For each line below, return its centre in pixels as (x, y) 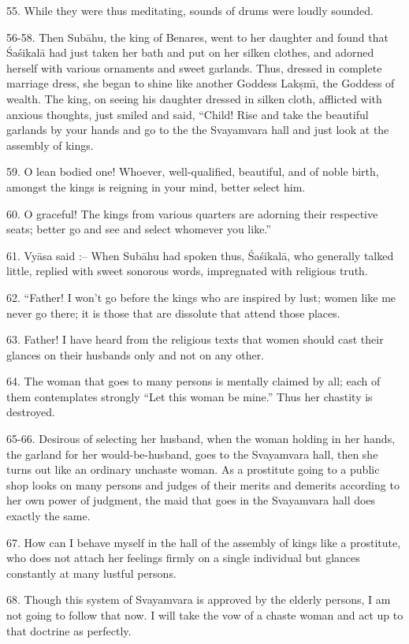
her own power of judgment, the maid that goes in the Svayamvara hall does (191, 500)
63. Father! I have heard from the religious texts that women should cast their (195, 339)
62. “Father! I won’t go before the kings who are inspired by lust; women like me (201, 297)
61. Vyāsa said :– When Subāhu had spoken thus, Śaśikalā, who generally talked (200, 255)
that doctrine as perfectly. (69, 630)
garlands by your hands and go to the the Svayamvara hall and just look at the (198, 130)
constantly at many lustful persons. (91, 573)
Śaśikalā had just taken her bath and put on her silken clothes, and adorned (190, 52)
